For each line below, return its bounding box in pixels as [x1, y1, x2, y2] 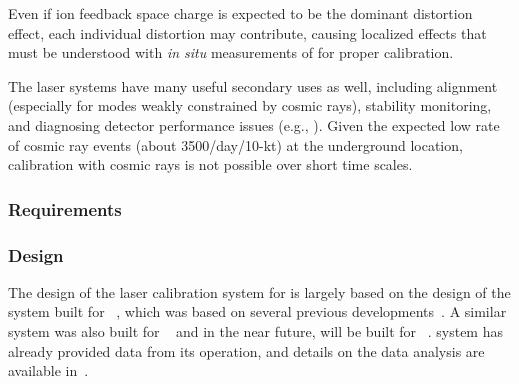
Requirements [8, 196, 122, 221]
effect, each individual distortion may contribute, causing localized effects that [8, 22, 487, 43]
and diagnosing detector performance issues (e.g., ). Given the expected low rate [8, 114, 500, 135]
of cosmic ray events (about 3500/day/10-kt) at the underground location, [8, 134, 463, 155]
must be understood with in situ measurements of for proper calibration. [8, 42, 454, 63]
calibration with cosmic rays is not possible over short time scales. [8, 154, 413, 175]
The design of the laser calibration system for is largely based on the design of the [8, 281, 511, 302]
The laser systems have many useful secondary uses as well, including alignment [8, 75, 498, 96]
